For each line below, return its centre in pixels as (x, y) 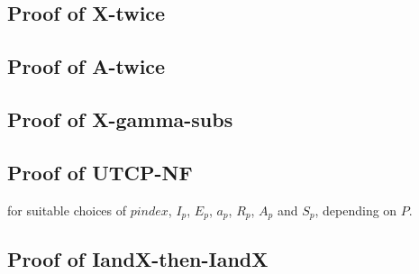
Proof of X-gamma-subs (120, 119)
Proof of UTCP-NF (100, 172)
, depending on (356, 210)
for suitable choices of (67, 210)
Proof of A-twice (87, 66)
